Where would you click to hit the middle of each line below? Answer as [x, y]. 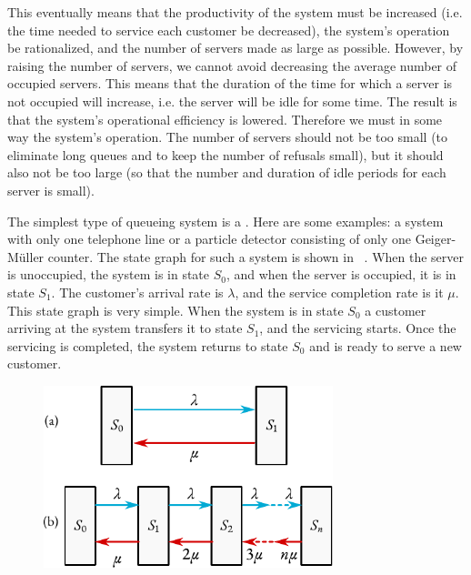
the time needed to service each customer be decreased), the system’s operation [229, 30]
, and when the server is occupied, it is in [341, 274]
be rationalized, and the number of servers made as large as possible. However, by [235, 48]
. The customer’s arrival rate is [137, 292]
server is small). [51, 190]
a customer [396, 310]
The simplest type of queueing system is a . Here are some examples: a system [225, 221]
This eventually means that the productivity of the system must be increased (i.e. [235, 12]
